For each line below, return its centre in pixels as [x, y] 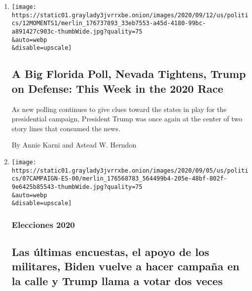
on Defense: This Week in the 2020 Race [117, 88]
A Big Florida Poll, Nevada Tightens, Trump [129, 74]
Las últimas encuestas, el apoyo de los [110, 252]
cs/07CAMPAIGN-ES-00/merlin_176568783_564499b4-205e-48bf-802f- [119, 179]
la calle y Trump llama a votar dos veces [117, 280]
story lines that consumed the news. [66, 128]
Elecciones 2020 [43, 224]
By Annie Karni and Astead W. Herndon [74, 145]
